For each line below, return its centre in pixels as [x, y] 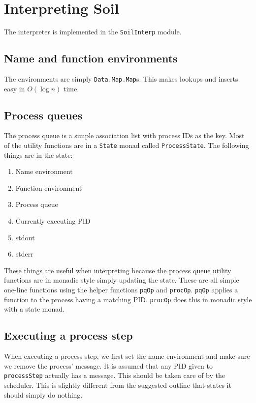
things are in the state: [38, 155]
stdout [25, 237]
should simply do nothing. [43, 394]
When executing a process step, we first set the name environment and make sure [127, 356]
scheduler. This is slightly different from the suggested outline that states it [118, 385]
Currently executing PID [53, 221]
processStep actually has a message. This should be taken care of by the [114, 375]
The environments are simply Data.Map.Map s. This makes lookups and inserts [121, 78]
